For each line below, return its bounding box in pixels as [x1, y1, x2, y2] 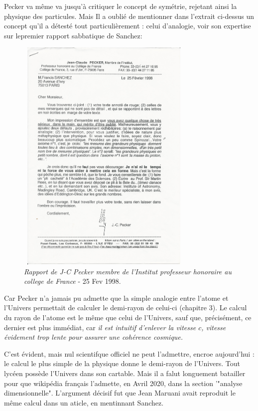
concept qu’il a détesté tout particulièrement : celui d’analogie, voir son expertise [4, 20, 251, 31]
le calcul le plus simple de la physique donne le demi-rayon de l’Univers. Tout [4, 358, 241, 369]
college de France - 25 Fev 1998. [24, 276, 121, 286]
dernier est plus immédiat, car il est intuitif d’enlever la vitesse [4, 322, 196, 332]
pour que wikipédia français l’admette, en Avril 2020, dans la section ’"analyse [4, 378, 243, 388]
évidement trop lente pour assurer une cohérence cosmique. [4, 332, 183, 342]
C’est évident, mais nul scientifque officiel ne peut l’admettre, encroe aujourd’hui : [4, 348, 255, 359]
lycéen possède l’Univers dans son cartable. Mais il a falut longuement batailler [4, 368, 246, 378]
